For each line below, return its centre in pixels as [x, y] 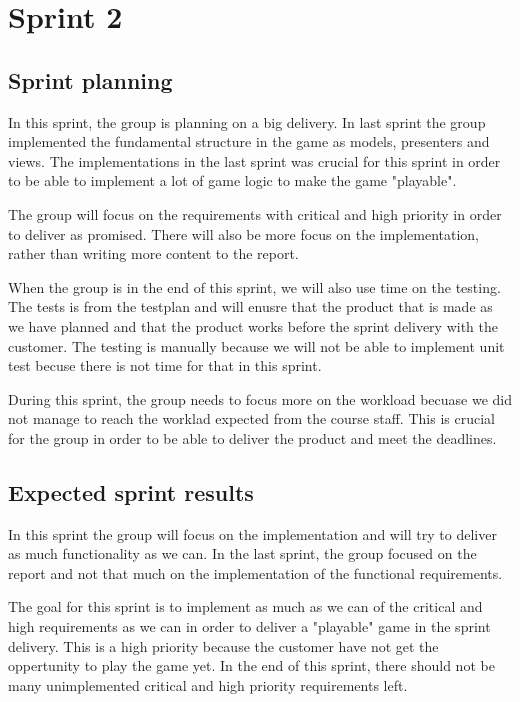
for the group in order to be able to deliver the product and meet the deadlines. [252, 437]
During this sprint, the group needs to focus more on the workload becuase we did [260, 398]
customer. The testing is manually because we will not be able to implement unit [256, 345]
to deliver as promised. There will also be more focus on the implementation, [243, 233]
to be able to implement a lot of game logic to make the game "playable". [232, 180]
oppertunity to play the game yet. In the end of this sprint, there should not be [251, 665]
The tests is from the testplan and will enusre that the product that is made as [250, 306]
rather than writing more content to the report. [153, 253]
